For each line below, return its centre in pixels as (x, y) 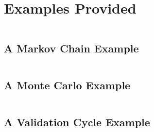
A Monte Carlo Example (67, 85)
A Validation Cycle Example (77, 122)
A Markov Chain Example (71, 48)
